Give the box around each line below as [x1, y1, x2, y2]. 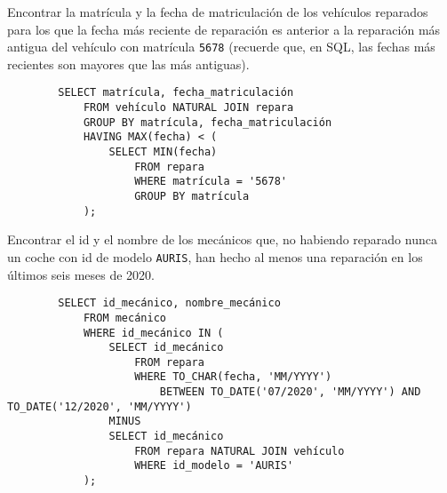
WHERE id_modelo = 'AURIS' [134, 459, 294, 473]
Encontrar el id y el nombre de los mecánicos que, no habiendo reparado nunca [7, 230, 437, 249]
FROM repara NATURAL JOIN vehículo [134, 444, 345, 457]
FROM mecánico [83, 311, 166, 324]
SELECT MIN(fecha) [108, 146, 218, 159]
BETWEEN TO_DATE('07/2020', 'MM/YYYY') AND [159, 386, 421, 399]
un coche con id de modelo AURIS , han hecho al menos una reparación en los [7, 247, 423, 266]
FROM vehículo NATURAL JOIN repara [83, 101, 294, 115]
